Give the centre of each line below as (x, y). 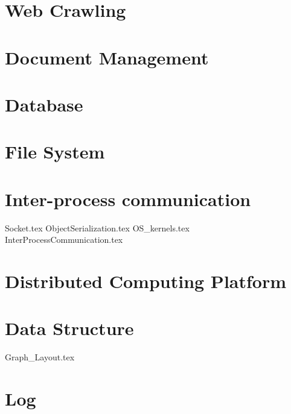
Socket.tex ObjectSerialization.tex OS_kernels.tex (97, 227)
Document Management (107, 57)
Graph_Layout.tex (40, 357)
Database (44, 104)
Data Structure (69, 328)
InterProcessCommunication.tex (64, 240)
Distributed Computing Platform (146, 281)
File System (55, 152)
